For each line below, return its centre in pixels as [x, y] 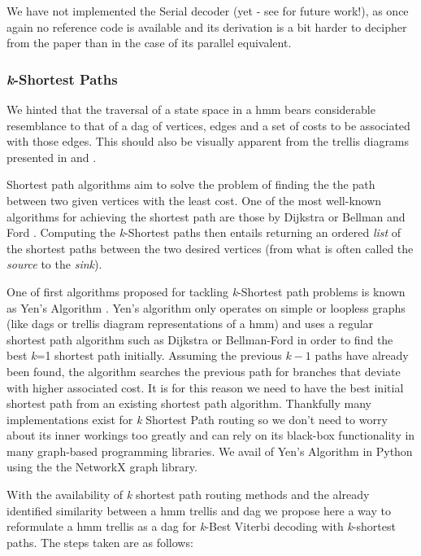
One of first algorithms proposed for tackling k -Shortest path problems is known [206, 291]
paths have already [362, 355]
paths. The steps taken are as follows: [100, 542]
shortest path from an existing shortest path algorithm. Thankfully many [189, 403]
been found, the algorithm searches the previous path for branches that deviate [204, 371]
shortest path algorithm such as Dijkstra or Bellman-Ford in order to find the [200, 339]
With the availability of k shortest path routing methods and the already [188, 495]
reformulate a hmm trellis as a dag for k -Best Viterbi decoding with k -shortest [201, 526]
